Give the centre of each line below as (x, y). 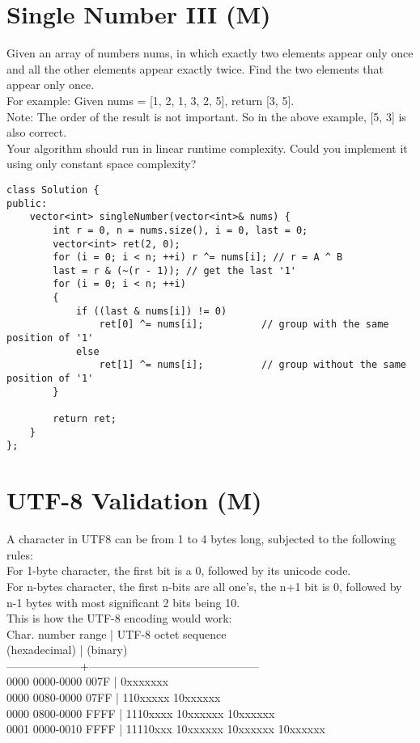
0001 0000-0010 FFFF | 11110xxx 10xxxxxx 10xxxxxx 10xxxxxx (166, 729)
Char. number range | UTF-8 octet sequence (117, 633)
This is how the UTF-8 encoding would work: (119, 618)
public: (27, 203)
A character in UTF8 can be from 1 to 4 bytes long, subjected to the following (202, 539)
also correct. (37, 132)
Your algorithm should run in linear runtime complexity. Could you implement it (207, 148)
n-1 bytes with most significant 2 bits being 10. (123, 602)
